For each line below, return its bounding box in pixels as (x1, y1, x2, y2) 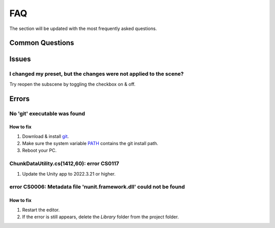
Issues (9, 55, 31, 64)
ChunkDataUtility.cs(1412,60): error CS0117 (9, 160, 120, 167)
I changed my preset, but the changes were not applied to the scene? (9, 70, 184, 77)
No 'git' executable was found (9, 110, 86, 117)
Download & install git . (22, 133, 69, 139)
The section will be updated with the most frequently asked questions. (9, 25, 157, 32)
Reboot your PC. (22, 148, 57, 154)
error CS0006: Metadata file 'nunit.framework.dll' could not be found (9, 183, 185, 190)
